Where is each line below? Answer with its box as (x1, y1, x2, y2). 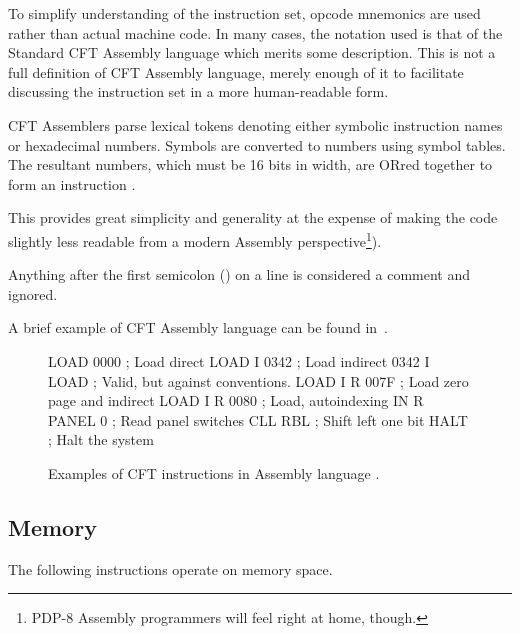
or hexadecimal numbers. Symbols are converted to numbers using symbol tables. (8, 134, 506, 155)
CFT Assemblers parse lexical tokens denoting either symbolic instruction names (8, 114, 503, 135)
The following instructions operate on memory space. (8, 558, 333, 579)
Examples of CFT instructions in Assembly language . (48, 462, 380, 483)
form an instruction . (8, 173, 136, 194)
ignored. (8, 283, 58, 304)
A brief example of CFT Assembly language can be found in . (8, 317, 388, 338)
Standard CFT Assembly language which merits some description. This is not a (8, 42, 496, 63)
